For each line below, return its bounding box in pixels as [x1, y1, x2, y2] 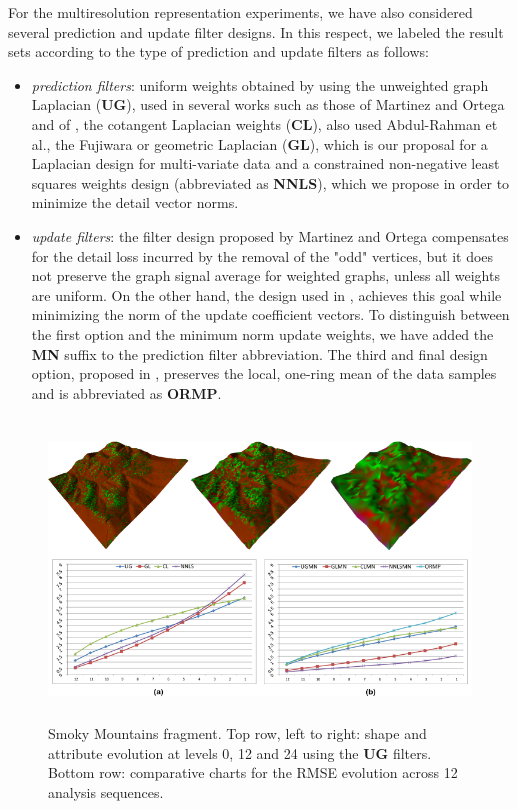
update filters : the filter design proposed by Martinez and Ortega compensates [31, 225, 509, 246]
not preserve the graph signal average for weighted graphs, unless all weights [31, 265, 500, 286]
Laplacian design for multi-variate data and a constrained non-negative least [31, 153, 500, 174]
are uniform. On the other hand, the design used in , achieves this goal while [31, 284, 502, 305]
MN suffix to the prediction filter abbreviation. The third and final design [31, 343, 488, 364]
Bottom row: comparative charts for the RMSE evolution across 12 [48, 762, 458, 783]
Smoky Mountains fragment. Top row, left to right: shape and [48, 723, 427, 744]
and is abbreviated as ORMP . [31, 382, 222, 403]
